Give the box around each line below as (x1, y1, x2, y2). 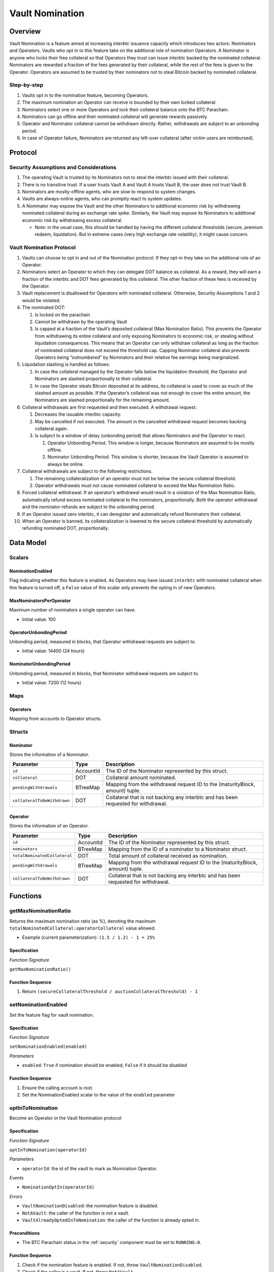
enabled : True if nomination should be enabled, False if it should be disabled (22, 1062, 187, 1068)
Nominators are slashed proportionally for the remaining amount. (35, 397, 170, 403)
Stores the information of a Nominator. (9, 751, 90, 758)
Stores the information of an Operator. (9, 823, 89, 829)
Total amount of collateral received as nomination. (108, 852, 228, 859)
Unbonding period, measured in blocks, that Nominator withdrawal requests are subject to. (9, 670, 199, 676)
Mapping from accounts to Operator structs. (9, 715, 102, 722)
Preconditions (9, 1230, 40, 1236)
